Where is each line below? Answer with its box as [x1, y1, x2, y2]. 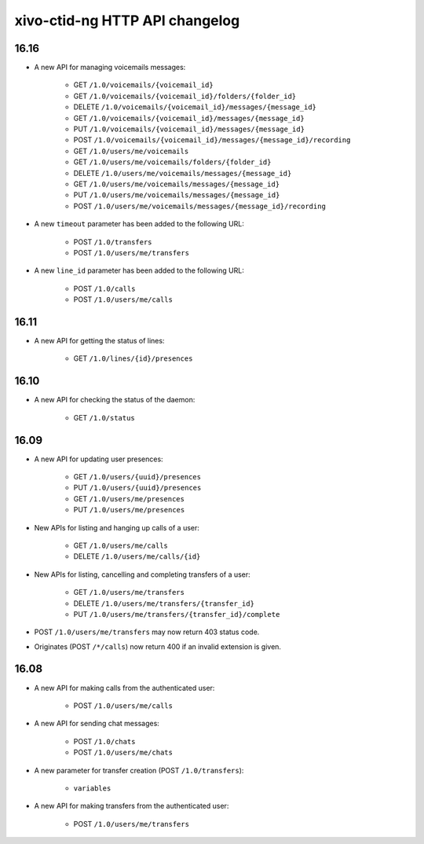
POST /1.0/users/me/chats [73, 747, 173, 758]
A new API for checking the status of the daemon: [34, 395, 196, 405]
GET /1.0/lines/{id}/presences [73, 354, 193, 363]
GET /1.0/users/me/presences [73, 494, 185, 503]
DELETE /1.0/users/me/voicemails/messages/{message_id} [73, 168, 292, 178]
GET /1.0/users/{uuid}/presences [73, 472, 202, 481]
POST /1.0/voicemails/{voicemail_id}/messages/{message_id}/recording [73, 135, 351, 145]
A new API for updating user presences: [34, 454, 164, 464]
